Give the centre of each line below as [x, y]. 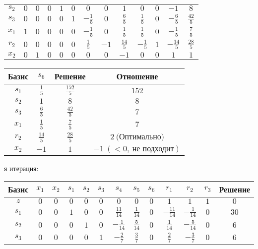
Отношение [137, 76]
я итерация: [21, 168]
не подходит [153, 149]
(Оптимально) [140, 137]
